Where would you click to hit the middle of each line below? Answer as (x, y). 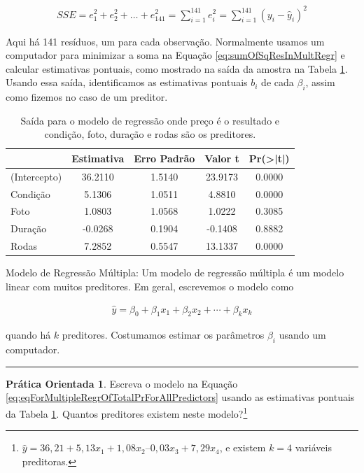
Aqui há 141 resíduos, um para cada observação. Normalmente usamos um (165, 41)
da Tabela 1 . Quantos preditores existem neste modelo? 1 (127, 412)
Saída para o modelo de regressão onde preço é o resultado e (150, 120)
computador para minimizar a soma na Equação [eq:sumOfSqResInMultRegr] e (175, 55)
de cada (278, 82)
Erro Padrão (164, 158)
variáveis (313, 447)
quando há (28, 335)
